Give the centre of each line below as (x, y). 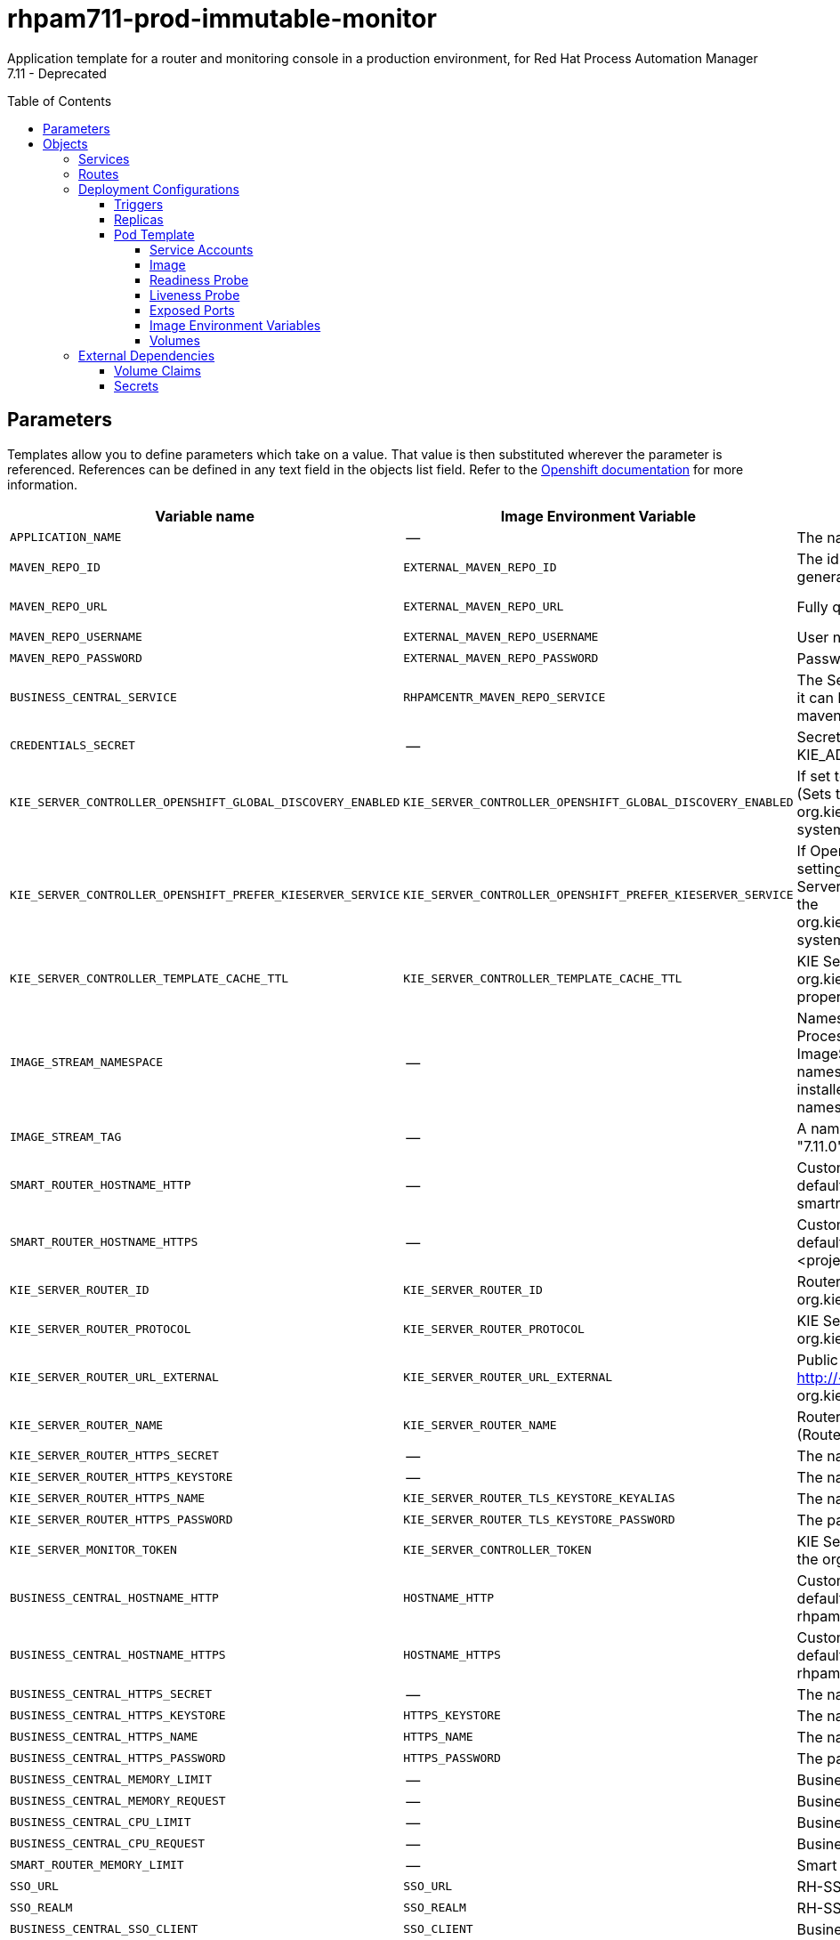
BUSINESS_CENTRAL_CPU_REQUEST (108, 1844)
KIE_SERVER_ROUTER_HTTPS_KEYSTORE (121, 1477)
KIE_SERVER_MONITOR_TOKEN (93, 1550)
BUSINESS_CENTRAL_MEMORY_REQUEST (118, 1801)
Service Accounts (202, 249)
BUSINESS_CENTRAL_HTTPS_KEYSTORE (118, 1716)
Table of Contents (60, 101)
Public (817, 1359)
